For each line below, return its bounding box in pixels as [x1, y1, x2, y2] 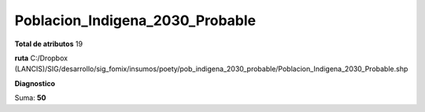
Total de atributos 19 [14, 39, 83, 49]
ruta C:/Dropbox [14, 53, 68, 63]
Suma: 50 [14, 93, 46, 103]
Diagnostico [14, 78, 55, 88]
